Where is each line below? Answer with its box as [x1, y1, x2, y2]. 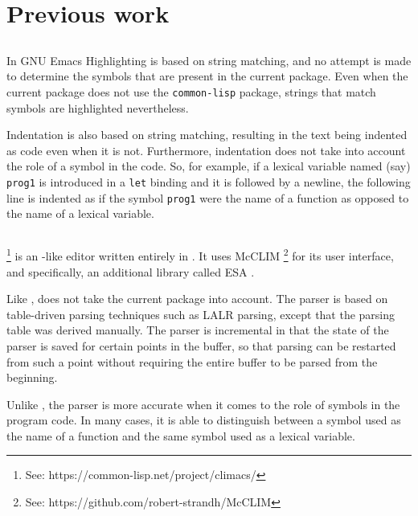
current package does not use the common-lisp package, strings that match [6, 83, 376, 100]
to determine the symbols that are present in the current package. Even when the [6, 68, 408, 84]
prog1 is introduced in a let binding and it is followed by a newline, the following [6, 173, 411, 190]
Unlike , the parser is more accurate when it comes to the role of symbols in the [6, 395, 400, 412]
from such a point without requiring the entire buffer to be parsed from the [6, 353, 378, 370]
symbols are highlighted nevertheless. [6, 99, 189, 116]
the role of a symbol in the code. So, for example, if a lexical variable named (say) [6, 158, 411, 174]
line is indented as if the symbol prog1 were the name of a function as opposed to [6, 189, 409, 206]
